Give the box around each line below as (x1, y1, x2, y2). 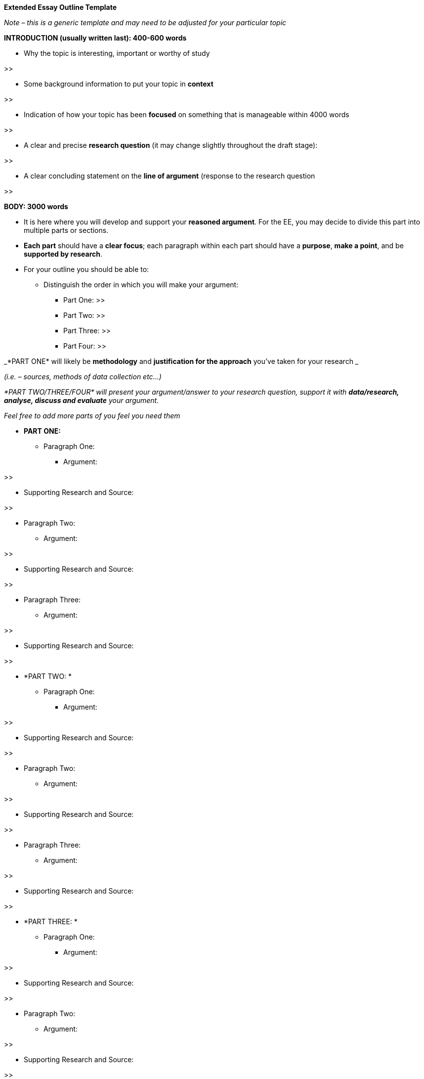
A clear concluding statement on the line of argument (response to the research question (24, 172, 315, 180)
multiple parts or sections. (24, 226, 109, 234)
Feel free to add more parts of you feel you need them (4, 411, 180, 420)
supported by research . (24, 250, 103, 258)
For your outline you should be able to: (24, 265, 149, 273)
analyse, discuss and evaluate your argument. (4, 396, 159, 405)
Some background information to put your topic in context (24, 80, 213, 88)
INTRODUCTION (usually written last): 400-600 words (4, 34, 187, 42)
